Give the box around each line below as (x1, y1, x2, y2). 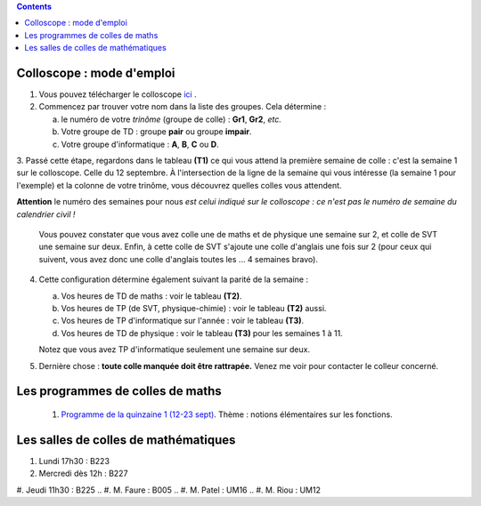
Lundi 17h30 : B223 (38, 455, 110, 466)
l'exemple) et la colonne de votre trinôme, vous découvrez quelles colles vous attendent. (16, 180, 342, 190)
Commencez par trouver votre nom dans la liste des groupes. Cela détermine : (38, 101, 327, 112)
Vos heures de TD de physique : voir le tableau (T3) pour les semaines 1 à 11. (61, 327, 343, 338)
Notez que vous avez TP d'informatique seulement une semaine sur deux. (38, 344, 311, 355)
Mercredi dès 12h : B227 (38, 468, 128, 479)
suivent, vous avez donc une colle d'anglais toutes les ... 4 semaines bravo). (38, 253, 318, 264)
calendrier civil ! (16, 209, 76, 220)
